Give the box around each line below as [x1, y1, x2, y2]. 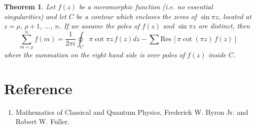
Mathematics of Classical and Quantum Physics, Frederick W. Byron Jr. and [15, 106, 248, 117]
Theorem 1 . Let [4, 1, 56, 11]
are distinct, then [198, 21, 250, 31]
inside [208, 49, 226, 59]
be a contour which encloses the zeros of [76, 11, 197, 21]
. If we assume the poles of [59, 21, 140, 31]
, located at [219, 11, 252, 21]
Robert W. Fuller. [15, 116, 70, 127]
